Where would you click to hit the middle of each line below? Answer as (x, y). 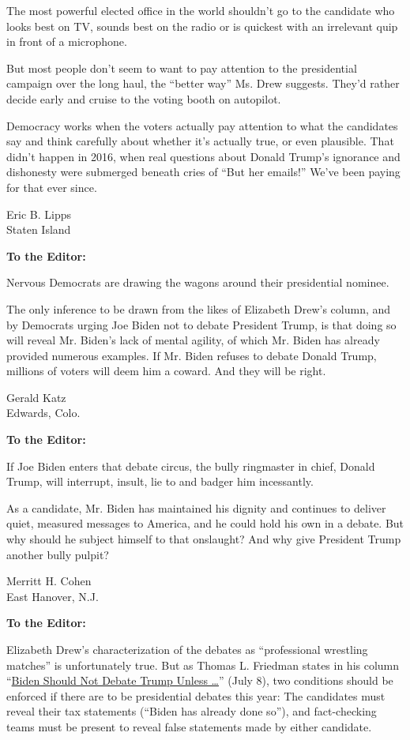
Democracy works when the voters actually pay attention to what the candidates (202, 125)
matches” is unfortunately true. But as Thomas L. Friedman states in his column (203, 665)
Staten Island (39, 229)
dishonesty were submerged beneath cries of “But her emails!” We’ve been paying (203, 172)
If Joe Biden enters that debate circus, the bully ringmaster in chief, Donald (191, 466)
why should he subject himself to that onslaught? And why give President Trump (204, 539)
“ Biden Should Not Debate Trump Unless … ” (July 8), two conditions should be (200, 680)
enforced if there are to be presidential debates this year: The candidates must (196, 695)
